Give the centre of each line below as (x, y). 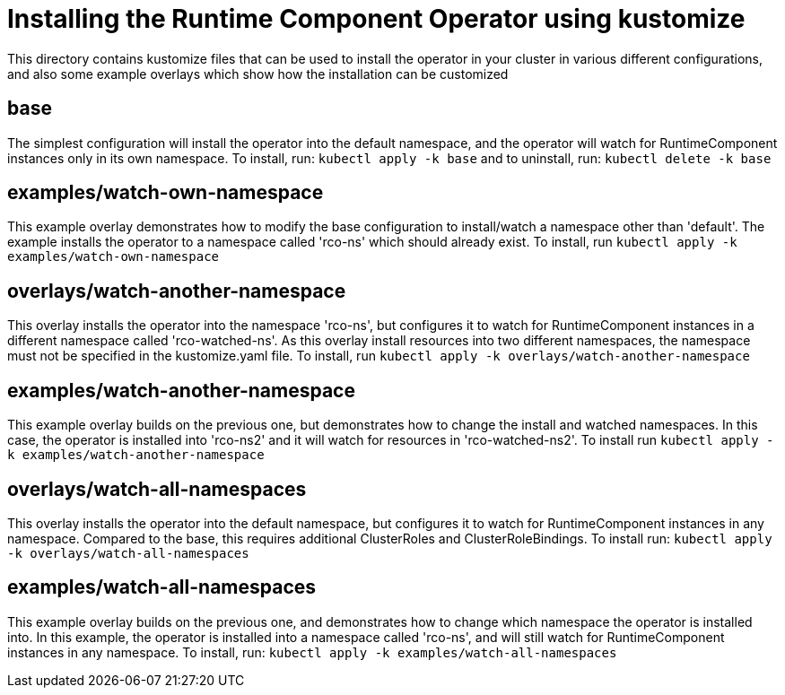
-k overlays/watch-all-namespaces (128, 553)
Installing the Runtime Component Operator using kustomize (376, 19)
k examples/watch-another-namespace (136, 455)
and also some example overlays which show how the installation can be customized (258, 74)
